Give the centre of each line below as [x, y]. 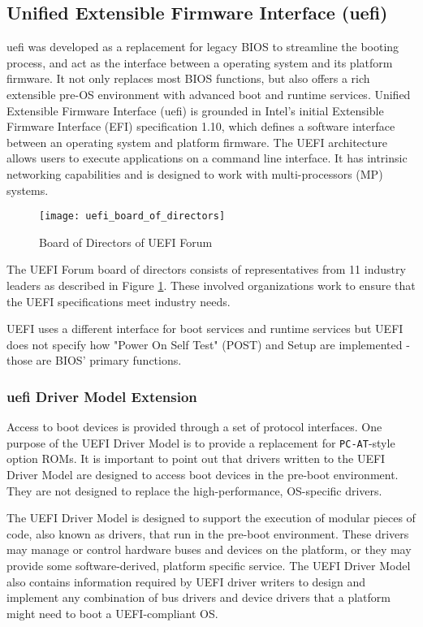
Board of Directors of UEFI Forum [126, 242]
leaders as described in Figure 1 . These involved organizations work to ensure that [211, 285]
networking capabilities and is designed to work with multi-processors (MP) [195, 173]
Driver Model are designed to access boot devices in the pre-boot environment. [203, 475]
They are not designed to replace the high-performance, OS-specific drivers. [194, 490]
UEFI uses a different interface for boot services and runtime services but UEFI [205, 329]
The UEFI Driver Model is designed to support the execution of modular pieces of [211, 518]
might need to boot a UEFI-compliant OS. [112, 613]
